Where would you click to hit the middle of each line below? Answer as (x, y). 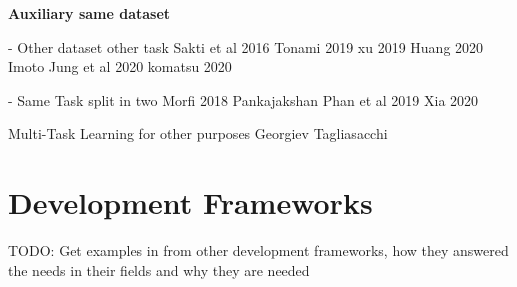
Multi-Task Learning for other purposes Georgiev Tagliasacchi (198, 133)
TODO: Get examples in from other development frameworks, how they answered (258, 250)
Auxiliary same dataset (89, 13)
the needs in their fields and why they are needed (159, 269)
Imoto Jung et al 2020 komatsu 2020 (120, 66)
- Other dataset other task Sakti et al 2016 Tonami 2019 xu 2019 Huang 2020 (246, 46)
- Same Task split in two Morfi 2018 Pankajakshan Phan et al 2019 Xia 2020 (243, 99)
